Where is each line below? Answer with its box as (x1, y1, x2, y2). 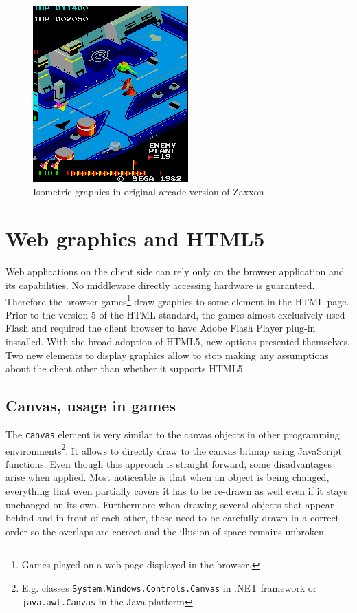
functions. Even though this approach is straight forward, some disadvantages (5, 456, 332, 471)
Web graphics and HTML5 (5, 224, 265, 252)
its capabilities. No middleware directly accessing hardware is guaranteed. (5, 277, 315, 292)
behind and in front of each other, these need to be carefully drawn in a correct (5, 510, 340, 525)
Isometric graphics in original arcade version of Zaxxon (33, 184, 264, 198)
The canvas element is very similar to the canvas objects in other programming (5, 427, 340, 441)
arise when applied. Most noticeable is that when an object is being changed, (5, 470, 330, 484)
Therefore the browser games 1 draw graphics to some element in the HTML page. (5, 292, 349, 308)
